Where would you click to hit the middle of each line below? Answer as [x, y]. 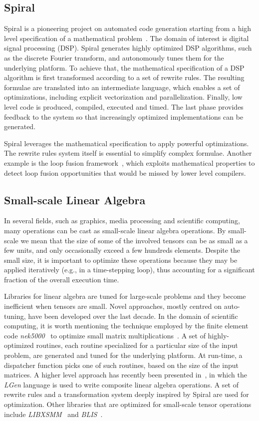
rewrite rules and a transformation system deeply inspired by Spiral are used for [127, 394]
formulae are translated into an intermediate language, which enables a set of [122, 87]
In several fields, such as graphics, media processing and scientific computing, [122, 221]
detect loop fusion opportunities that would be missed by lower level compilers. [125, 172]
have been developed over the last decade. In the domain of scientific [133, 316]
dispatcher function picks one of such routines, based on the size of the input [121, 365]
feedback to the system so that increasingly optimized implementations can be [124, 116]
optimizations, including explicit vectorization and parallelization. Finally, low [123, 97]
